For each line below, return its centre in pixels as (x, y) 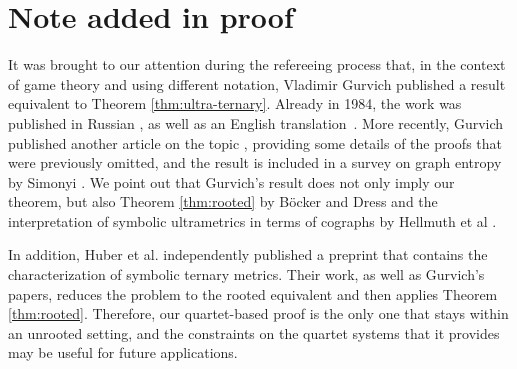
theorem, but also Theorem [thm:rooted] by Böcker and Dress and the (223, 201)
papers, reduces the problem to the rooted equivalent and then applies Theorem (253, 293)
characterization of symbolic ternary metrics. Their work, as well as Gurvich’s (246, 274)
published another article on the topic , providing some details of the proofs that (255, 142)
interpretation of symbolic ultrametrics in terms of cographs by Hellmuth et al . (252, 220)
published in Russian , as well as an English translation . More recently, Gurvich (256, 122)
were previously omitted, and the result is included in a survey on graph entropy (255, 162)
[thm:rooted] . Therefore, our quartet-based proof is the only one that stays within (258, 313)
